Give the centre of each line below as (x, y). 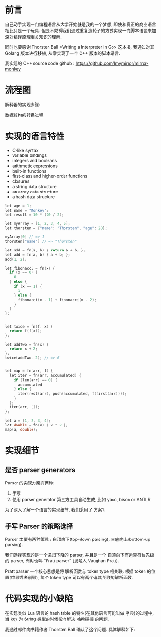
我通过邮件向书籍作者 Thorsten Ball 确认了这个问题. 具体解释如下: (70, 630)
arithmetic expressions (35, 166)
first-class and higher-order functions (50, 176)
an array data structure (35, 192)
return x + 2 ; (24, 349)
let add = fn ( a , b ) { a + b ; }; (38, 255)
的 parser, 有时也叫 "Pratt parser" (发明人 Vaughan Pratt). (62, 560)
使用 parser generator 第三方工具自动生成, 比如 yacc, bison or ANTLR (81, 499)
